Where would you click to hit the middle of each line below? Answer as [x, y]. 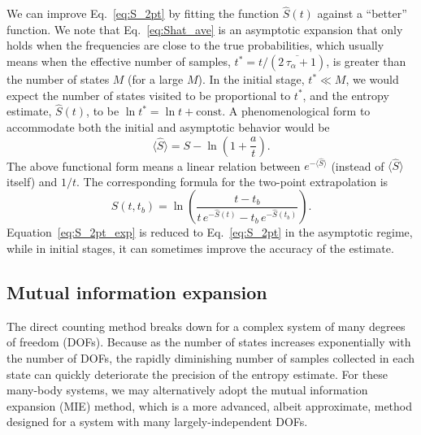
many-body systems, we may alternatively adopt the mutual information [187, 390]
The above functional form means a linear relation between [154, 165]
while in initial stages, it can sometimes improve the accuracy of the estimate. [200, 248]
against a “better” [362, 13]
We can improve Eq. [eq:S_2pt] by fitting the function [143, 13]
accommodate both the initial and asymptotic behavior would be [168, 127]
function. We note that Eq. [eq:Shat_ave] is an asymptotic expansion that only [205, 29]
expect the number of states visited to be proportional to [149, 95]
